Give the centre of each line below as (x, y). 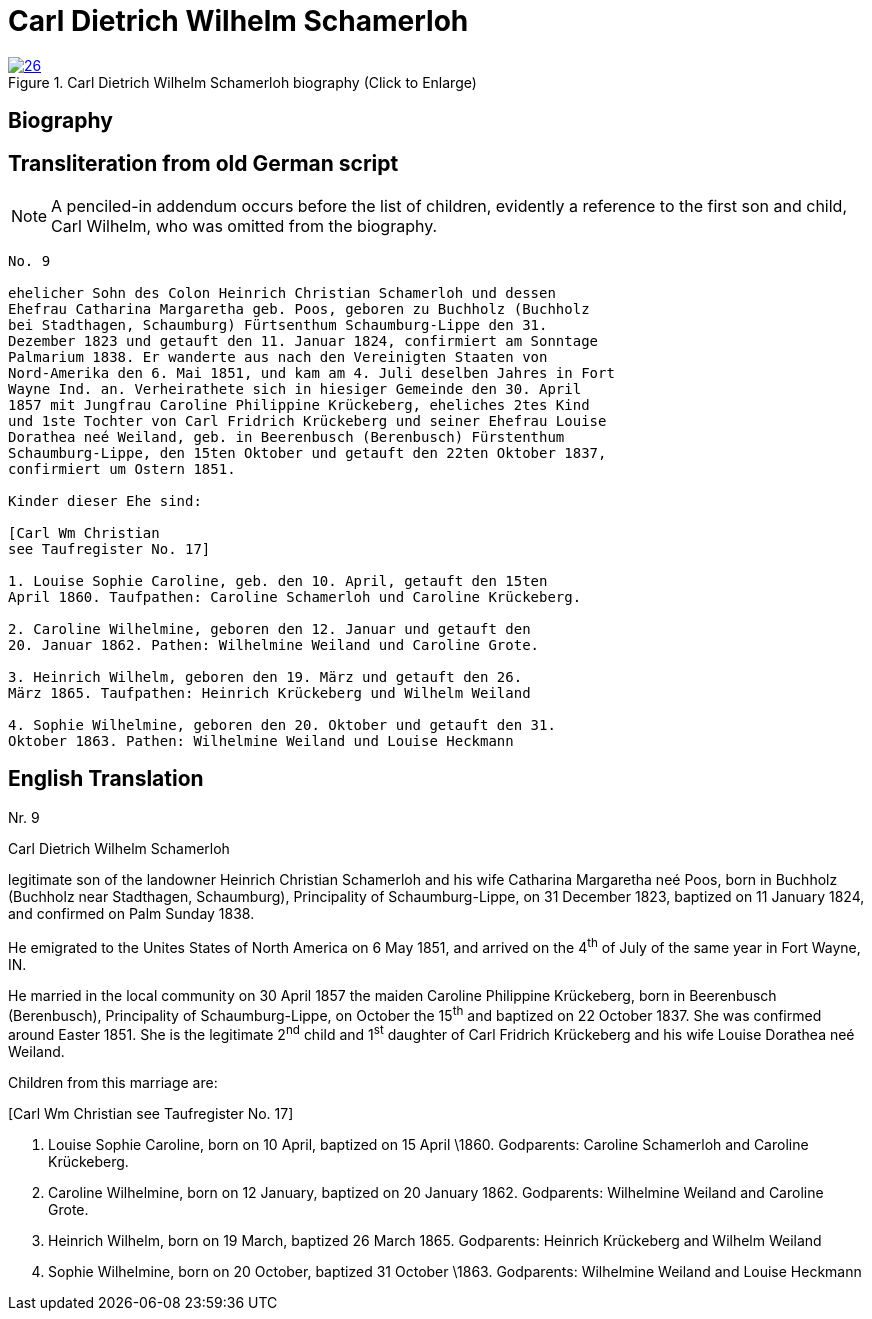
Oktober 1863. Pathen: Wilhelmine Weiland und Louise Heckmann (261, 741)
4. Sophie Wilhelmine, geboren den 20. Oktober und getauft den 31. (282, 725)
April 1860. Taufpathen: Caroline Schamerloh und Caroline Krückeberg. (295, 597)
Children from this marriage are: (113, 1082)
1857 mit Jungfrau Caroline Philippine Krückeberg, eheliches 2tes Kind (299, 405)
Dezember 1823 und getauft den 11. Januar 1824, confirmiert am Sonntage (303, 341)
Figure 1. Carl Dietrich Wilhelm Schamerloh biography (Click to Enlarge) (242, 82)
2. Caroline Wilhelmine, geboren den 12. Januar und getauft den (269, 629)
